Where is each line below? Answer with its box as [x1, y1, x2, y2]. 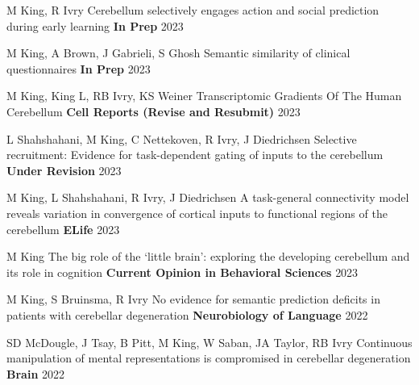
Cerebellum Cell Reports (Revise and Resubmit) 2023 [6, 103, 301, 119]
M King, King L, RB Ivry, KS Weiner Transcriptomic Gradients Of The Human [6, 87, 402, 104]
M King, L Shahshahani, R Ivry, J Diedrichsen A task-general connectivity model [6, 189, 409, 206]
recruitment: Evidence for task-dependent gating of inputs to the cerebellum [6, 146, 384, 163]
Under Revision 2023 [6, 161, 122, 178]
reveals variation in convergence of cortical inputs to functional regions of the [6, 204, 388, 221]
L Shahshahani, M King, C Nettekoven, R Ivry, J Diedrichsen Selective [6, 130, 357, 147]
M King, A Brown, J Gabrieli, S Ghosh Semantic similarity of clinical [6, 44, 351, 61]
